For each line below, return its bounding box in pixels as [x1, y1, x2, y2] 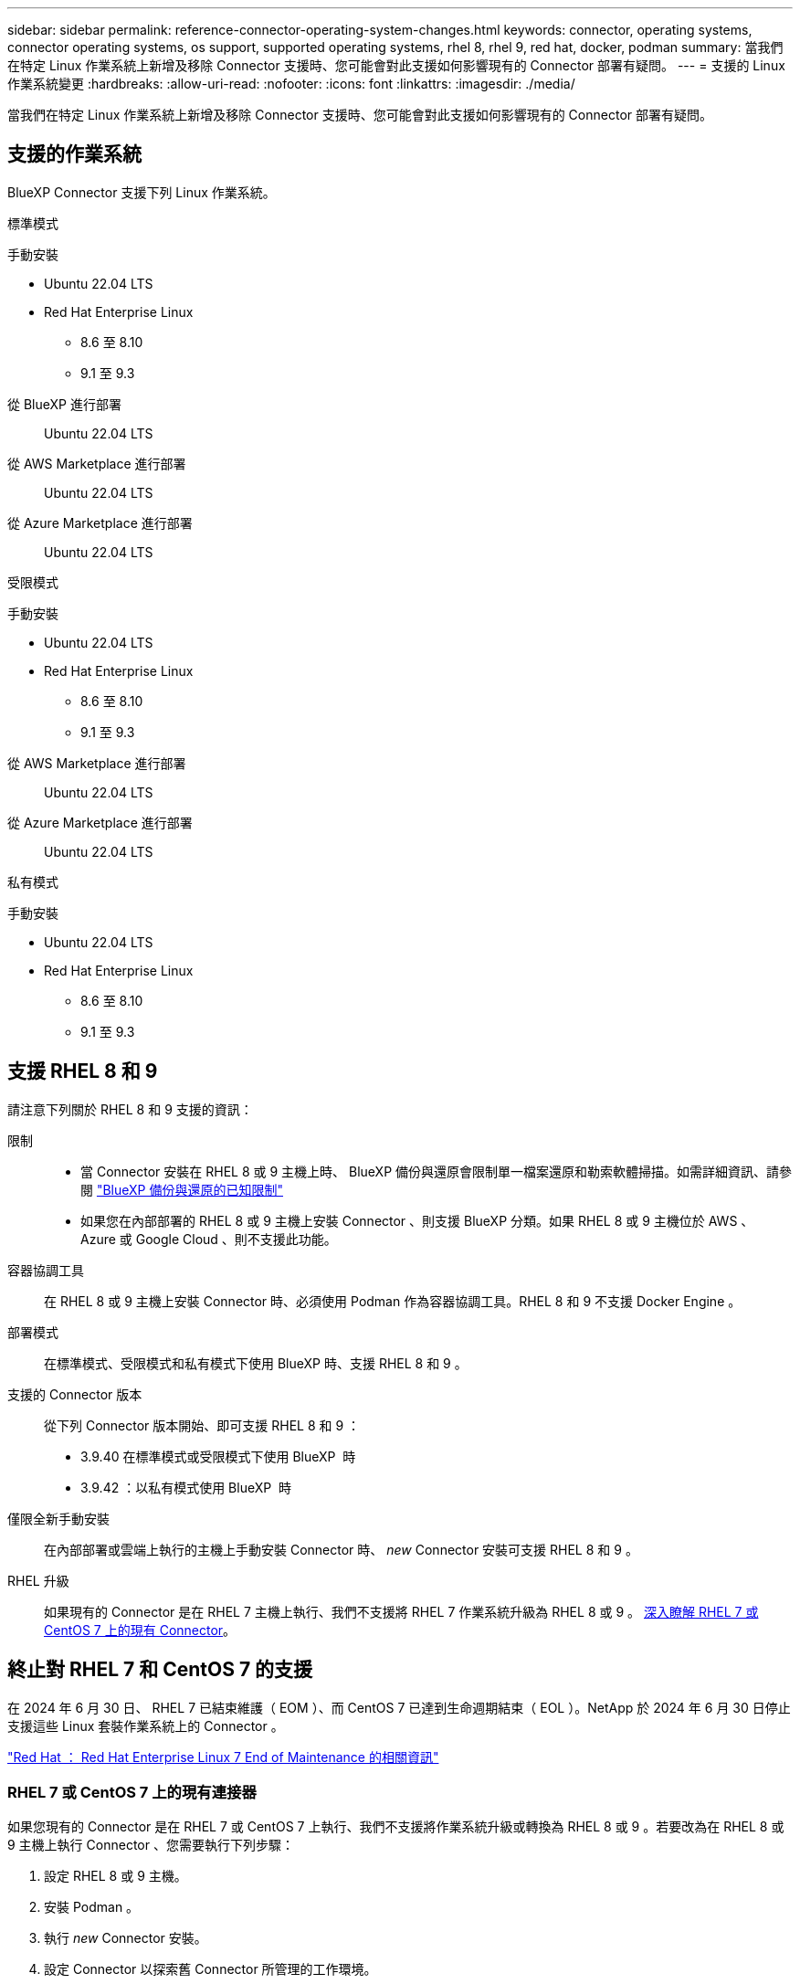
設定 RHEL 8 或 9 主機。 [44, 1868, 187, 1884]
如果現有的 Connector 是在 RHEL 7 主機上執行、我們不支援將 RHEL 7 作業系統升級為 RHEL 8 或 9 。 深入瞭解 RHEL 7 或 [44, 1603, 759, 1620]
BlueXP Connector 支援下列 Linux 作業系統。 [7, 184, 276, 200]
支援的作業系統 [7, 142, 142, 166]
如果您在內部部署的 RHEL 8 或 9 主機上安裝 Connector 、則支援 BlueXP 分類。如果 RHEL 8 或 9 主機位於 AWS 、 [80, 1212, 754, 1229]
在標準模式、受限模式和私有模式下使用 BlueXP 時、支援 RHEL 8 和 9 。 [44, 1355, 468, 1371]
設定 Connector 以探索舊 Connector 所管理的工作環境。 [44, 1961, 377, 1978]
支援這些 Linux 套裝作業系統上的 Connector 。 [7, 1717, 284, 1734]
